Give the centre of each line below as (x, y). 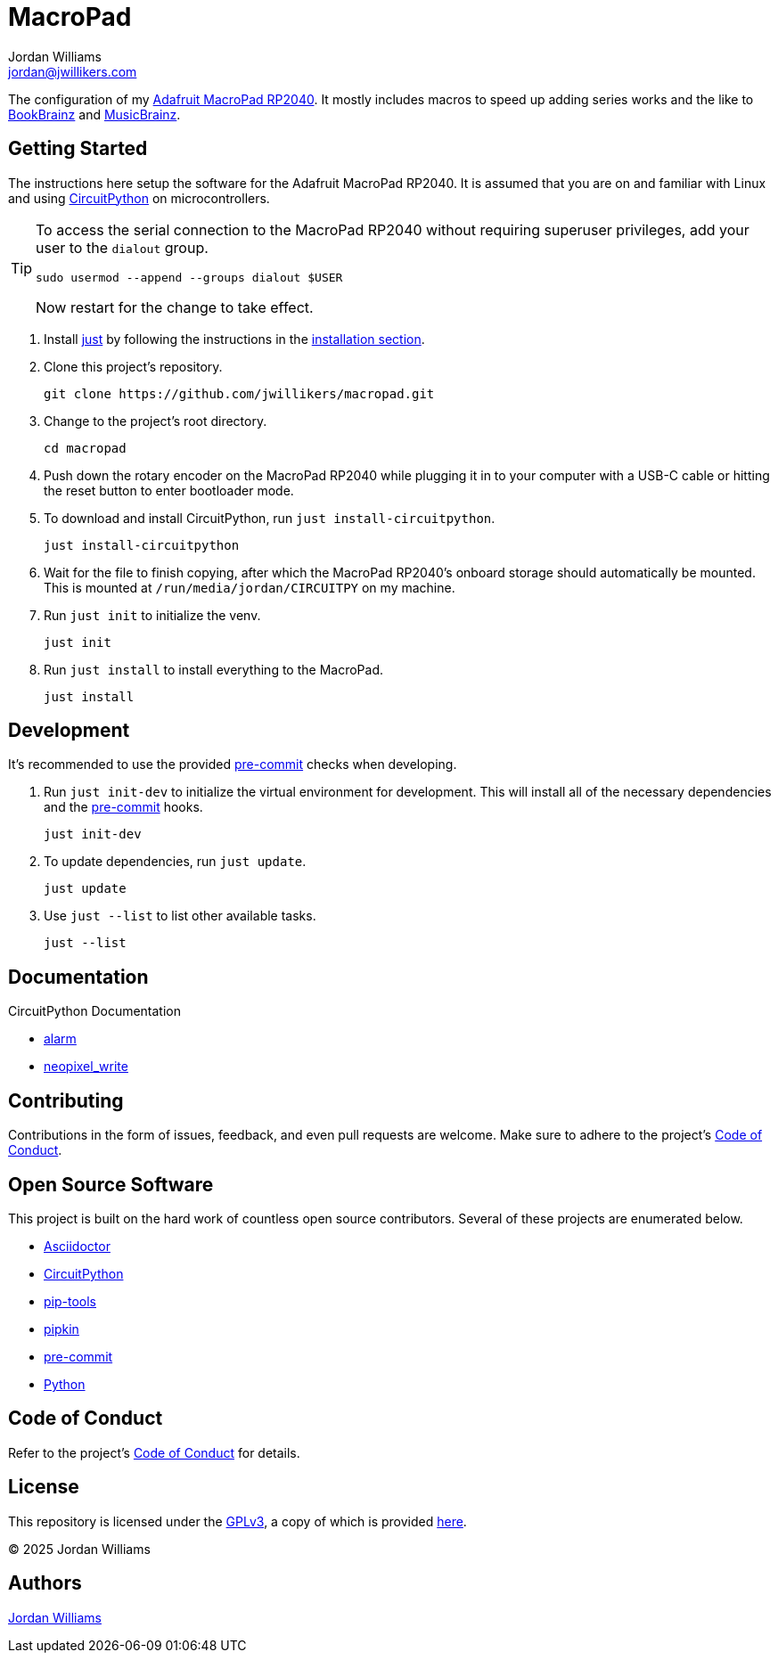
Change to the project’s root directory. (156, 421)
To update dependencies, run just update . (175, 862)
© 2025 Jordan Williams (79, 1549)
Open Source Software (111, 1184)
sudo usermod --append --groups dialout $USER (189, 277)
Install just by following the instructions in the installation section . (234, 339)
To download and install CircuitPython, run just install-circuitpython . (270, 518)
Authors (45, 1583)
